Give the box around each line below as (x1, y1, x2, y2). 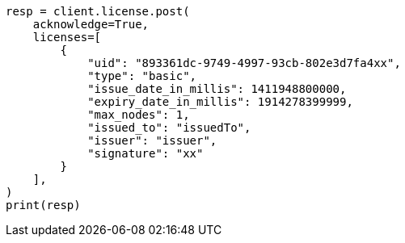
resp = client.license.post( (6, 5, 190, 18)
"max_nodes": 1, (87, 108, 190, 121)
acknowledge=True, (32, 18, 150, 31)
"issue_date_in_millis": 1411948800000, (87, 82, 347, 95)
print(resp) (6, 199, 81, 212)
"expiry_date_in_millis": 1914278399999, (87, 95, 353, 108)
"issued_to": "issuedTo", (87, 121, 251, 134)
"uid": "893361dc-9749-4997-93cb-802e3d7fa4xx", (87, 57, 401, 69)
